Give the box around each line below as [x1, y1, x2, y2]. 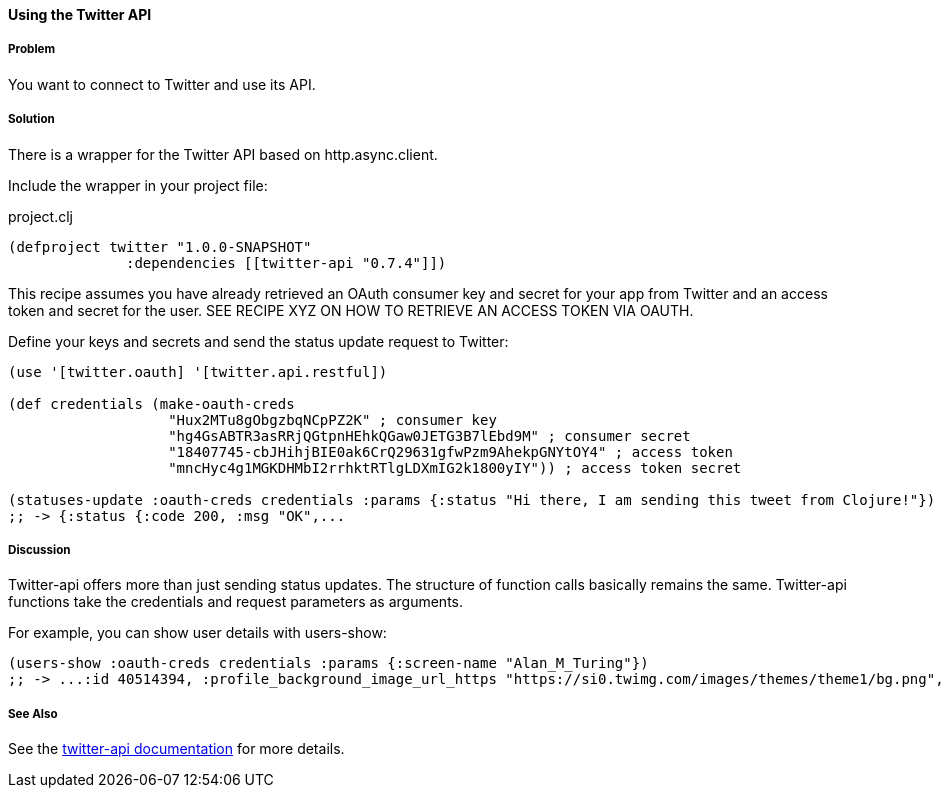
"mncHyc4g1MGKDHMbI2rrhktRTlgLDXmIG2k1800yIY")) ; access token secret [168, 459, 742, 476]
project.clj [8, 207, 73, 225]
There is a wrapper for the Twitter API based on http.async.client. [8, 145, 438, 163]
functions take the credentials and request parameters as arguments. [8, 593, 463, 611]
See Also [8, 706, 58, 721]
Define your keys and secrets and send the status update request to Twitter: [8, 332, 509, 350]
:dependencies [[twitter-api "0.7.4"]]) [126, 254, 447, 271]
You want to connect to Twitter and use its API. [8, 75, 316, 93]
